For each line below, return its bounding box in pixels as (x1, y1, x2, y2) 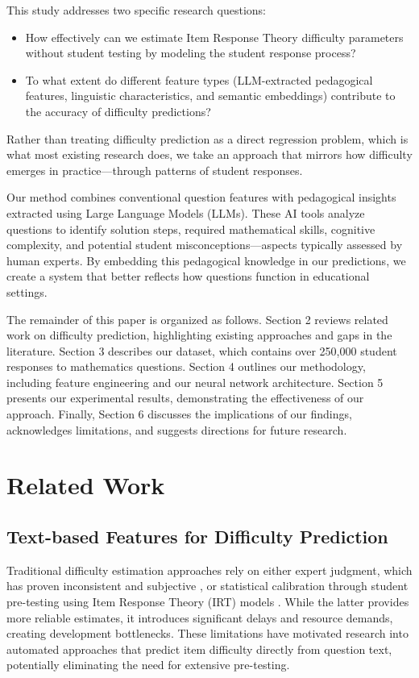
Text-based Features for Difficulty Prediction (6, 524, 388, 549)
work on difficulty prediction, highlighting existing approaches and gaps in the (6, 327, 392, 343)
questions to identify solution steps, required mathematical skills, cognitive (6, 220, 375, 237)
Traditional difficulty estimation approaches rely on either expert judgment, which (6, 561, 413, 578)
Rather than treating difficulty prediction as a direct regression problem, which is (6, 130, 409, 147)
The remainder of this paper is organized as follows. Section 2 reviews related (6, 310, 388, 327)
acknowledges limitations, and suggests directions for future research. (6, 421, 347, 438)
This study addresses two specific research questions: (6, 2, 266, 18)
